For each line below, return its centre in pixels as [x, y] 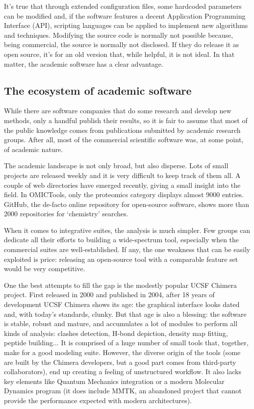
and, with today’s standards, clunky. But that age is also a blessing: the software [125, 314]
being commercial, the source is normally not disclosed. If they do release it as [122, 44]
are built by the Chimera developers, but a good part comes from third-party [120, 362]
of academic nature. [34, 149]
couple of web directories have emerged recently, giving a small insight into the [122, 185]
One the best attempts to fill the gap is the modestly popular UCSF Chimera [121, 285]
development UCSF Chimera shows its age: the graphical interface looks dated [122, 304]
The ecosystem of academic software [98, 90]
